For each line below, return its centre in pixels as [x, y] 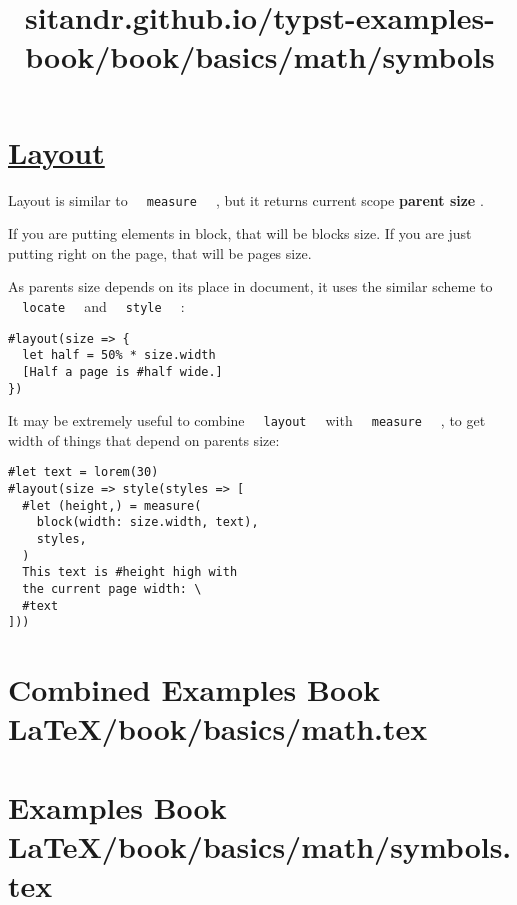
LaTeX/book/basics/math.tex [218, 728]
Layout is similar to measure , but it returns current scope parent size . [246, 199]
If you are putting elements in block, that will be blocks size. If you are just [240, 233]
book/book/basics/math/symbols [260, 56]
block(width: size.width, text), [147, 522]
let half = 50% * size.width [119, 355]
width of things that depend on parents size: [144, 439]
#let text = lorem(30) [83, 472]
